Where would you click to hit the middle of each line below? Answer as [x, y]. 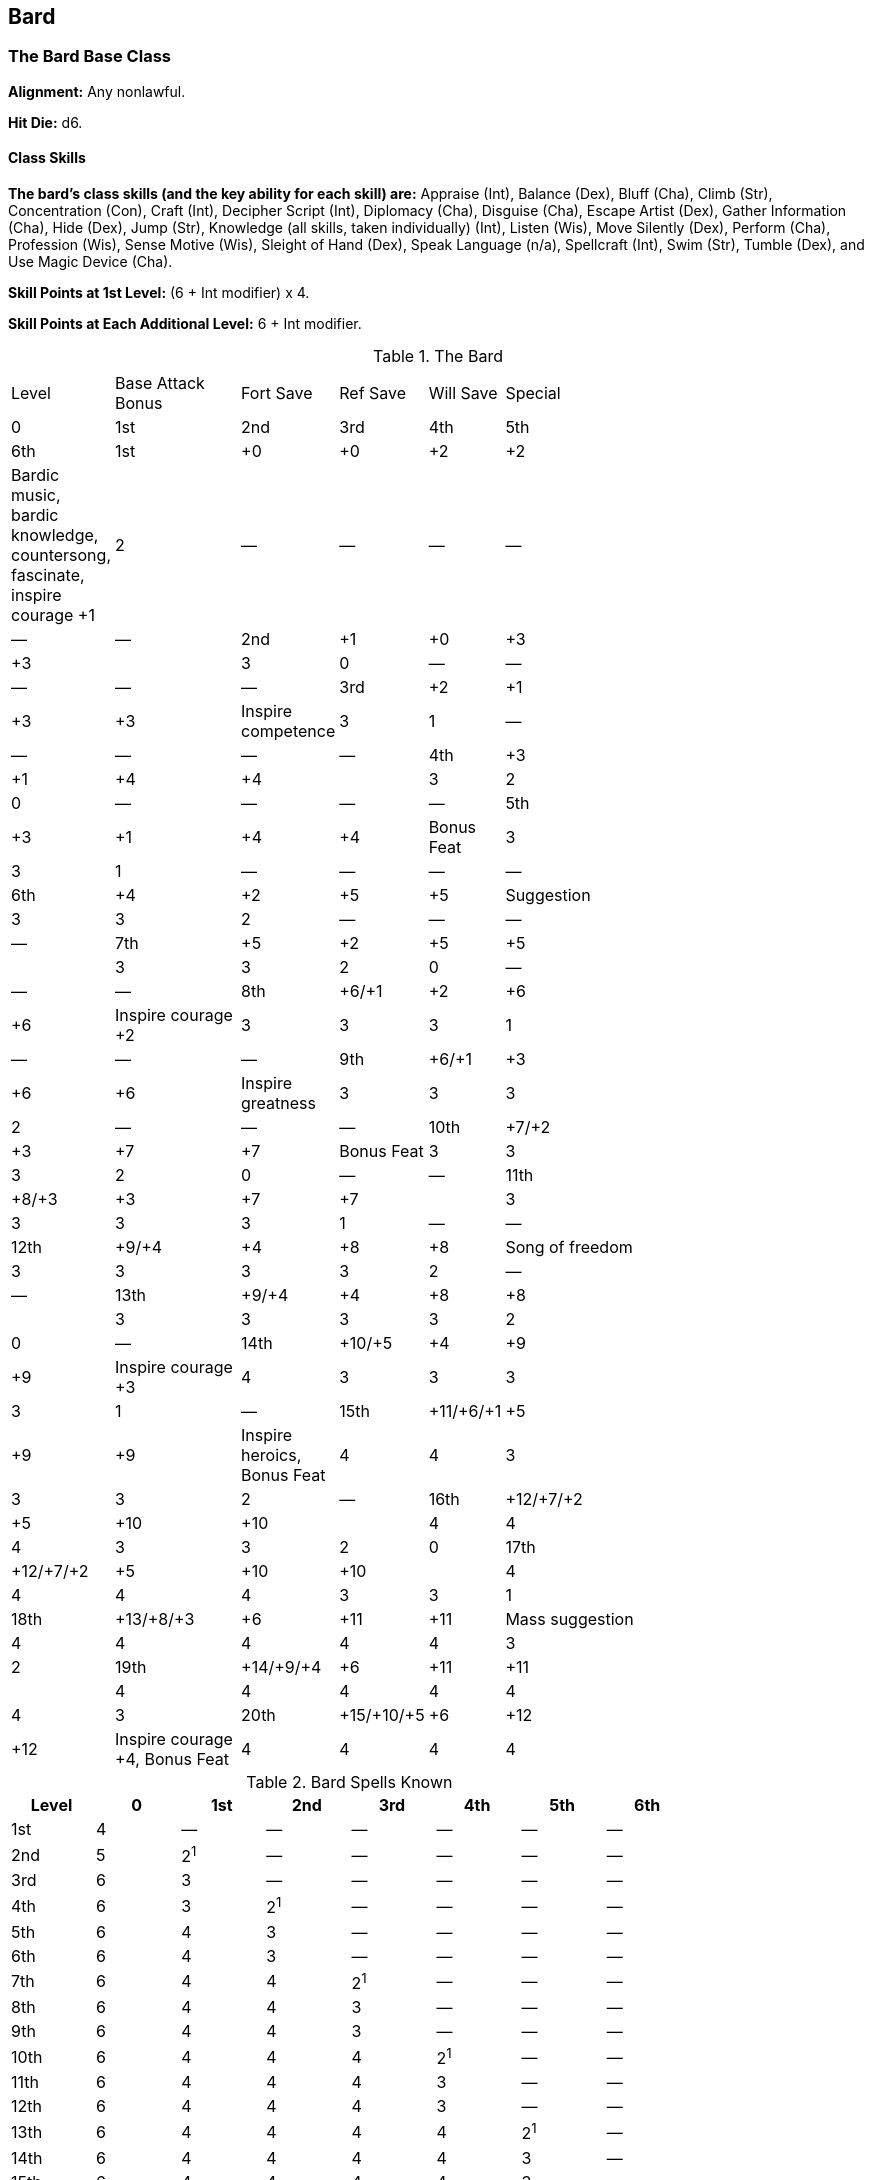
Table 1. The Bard [438, 356]
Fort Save [277, 393]
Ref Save [373, 393]
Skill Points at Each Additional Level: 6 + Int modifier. [185, 324]
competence [288, 731]
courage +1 [53, 615]
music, [36, 495]
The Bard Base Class [89, 56]
